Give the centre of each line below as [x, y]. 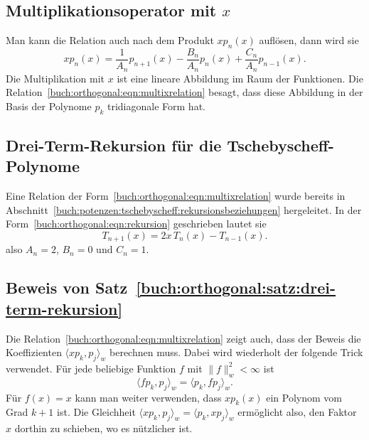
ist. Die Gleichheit [96, 412]
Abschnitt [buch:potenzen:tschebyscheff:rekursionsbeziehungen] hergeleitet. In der [184, 209]
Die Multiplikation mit [55, 78]
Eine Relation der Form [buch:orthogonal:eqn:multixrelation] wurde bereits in [176, 196]
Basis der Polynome [49, 106]
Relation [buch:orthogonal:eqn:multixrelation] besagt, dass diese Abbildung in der [184, 92]
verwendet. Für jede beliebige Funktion [91, 368]
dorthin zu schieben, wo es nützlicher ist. [103, 428]
